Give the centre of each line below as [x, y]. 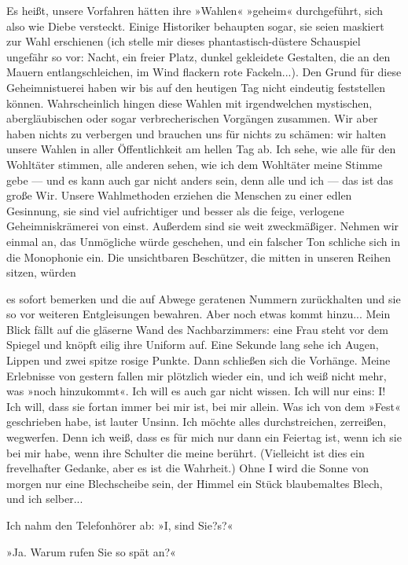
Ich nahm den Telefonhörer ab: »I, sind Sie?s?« [120, 525]
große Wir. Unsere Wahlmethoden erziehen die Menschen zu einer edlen [179, 195]
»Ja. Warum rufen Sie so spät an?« [91, 551]
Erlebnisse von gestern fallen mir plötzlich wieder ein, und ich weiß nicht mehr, [197, 375]
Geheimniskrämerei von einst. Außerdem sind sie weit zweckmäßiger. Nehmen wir [203, 226]
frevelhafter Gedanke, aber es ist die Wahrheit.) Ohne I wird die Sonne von [187, 468]
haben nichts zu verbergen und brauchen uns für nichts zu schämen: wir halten [197, 133]
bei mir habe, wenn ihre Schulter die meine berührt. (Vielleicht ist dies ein [186, 452]
